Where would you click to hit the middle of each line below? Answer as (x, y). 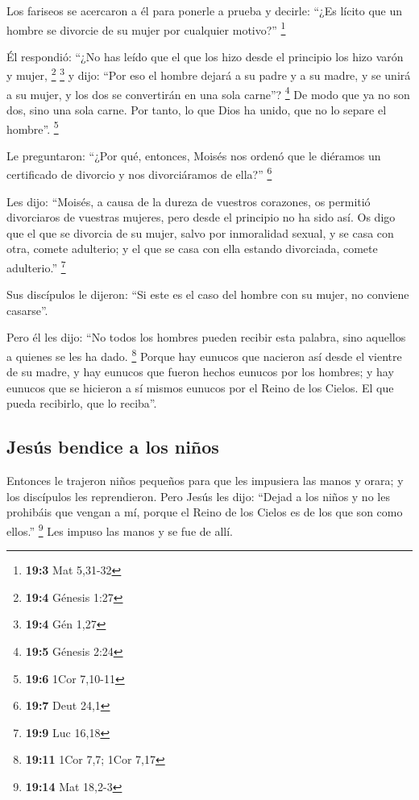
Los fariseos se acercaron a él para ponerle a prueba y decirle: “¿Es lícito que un (205, 10)
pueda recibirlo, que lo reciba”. (82, 403)
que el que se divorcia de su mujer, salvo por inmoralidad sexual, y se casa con (200, 232)
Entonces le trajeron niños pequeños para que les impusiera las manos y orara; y (205, 481)
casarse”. (27, 310)
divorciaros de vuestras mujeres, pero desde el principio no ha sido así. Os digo (201, 217)
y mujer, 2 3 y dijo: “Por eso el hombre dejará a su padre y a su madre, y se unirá (209, 74)
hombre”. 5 (33, 127)
